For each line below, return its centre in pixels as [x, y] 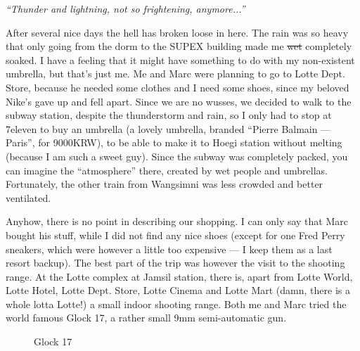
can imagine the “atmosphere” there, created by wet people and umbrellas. [167, 170]
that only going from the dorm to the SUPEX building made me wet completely [179, 46]
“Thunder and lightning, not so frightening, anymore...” [126, 8]
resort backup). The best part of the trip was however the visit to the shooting [175, 263]
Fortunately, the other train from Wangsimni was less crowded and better [165, 184]
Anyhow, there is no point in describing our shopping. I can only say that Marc [177, 221]
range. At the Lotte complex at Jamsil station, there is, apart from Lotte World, [179, 276]
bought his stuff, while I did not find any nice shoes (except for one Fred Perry [175, 235]
